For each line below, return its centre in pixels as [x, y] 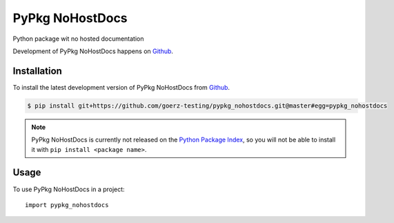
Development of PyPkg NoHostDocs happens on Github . [93, 51]
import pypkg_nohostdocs [67, 205]
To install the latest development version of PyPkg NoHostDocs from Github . [121, 87]
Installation [37, 71]
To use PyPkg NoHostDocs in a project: [69, 189]
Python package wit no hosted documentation [78, 39]
